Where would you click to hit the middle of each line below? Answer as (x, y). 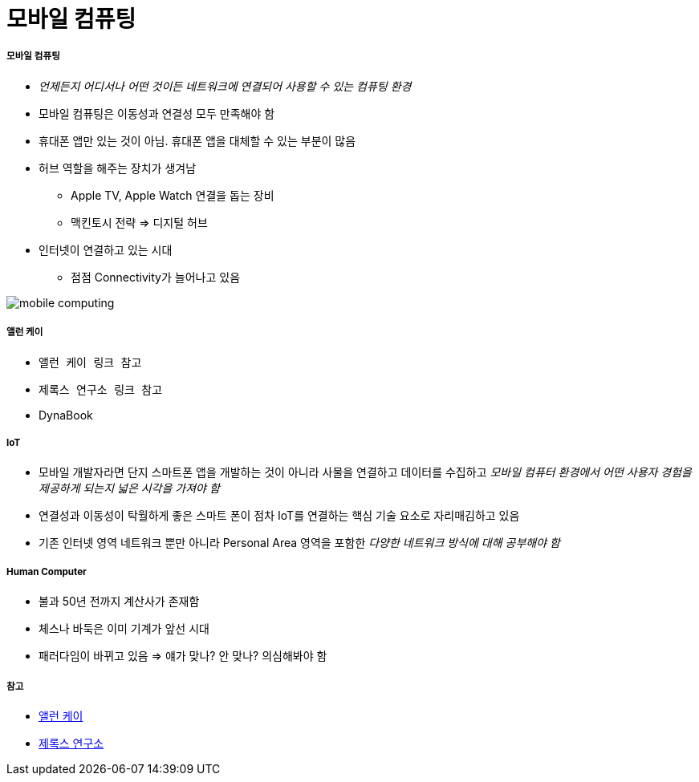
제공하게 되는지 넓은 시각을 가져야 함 (129, 488)
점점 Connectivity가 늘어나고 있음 (156, 277)
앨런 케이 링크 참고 (90, 362)
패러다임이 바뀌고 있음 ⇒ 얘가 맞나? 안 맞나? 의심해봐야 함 (183, 656)
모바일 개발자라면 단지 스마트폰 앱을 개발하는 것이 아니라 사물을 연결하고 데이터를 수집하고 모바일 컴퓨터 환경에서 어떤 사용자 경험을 (365, 472)
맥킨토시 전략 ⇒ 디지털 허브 (139, 222)
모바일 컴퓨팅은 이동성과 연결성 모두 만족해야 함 (157, 113)
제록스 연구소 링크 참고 (101, 389)
